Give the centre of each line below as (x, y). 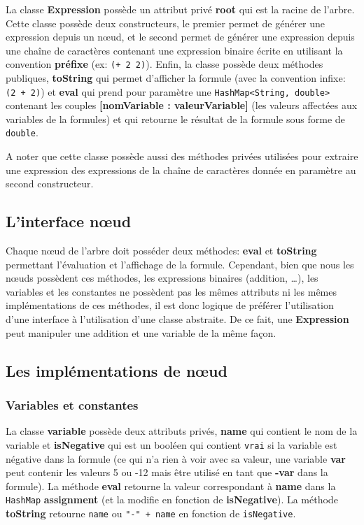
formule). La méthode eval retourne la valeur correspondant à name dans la (171, 486)
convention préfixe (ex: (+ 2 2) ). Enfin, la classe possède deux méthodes (164, 64)
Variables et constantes (72, 404)
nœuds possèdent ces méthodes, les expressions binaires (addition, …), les (162, 278)
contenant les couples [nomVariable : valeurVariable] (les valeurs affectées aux (182, 105)
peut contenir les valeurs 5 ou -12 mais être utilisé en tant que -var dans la (167, 472)
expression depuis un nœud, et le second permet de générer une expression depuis (180, 37)
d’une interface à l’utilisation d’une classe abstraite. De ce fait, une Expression (177, 319)
